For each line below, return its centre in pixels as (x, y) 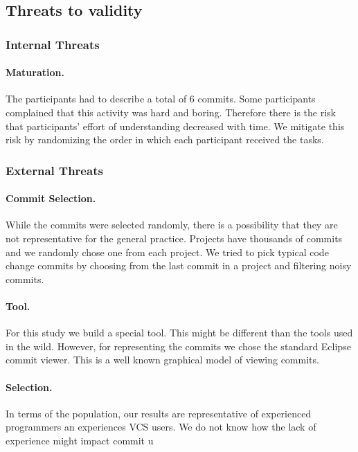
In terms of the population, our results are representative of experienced (159, 413)
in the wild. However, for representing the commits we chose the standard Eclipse (178, 346)
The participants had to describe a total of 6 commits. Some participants (161, 99)
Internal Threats (53, 44)
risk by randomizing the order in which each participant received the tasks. (165, 139)
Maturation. (35, 72)
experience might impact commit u (80, 440)
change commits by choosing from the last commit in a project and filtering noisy (179, 265)
